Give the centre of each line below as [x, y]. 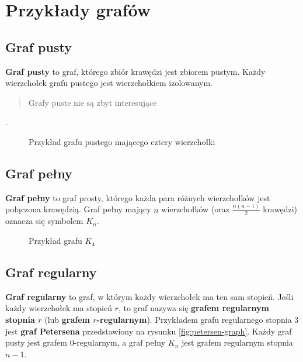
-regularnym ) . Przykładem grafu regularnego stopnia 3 [198, 320]
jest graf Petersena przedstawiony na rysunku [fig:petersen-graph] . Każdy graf [149, 331]
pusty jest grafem [36, 342]
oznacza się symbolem [44, 221]
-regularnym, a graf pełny [120, 342]
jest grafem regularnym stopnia [237, 342]
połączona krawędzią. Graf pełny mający [78, 209]
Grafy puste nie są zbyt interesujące [93, 102]
